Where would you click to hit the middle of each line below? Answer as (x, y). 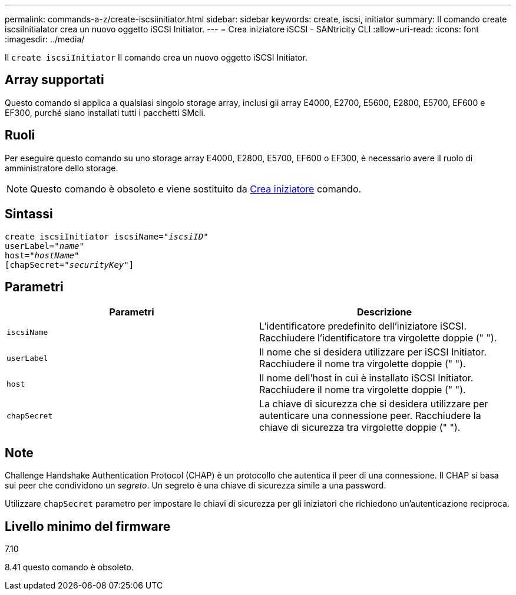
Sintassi (29, 214)
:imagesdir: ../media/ (45, 39)
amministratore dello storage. (62, 168)
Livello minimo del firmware (88, 526)
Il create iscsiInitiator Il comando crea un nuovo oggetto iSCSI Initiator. (156, 57)
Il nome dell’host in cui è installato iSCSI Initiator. (366, 378)
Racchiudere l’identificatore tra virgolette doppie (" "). (378, 338)
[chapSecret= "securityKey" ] (70, 265)
